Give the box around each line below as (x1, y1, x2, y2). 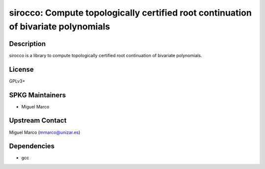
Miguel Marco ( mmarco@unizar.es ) (9, 129, 80, 135)
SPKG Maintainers (9, 91, 66, 99)
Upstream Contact (9, 116, 67, 125)
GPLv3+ (9, 78, 26, 84)
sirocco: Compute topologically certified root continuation (9, 7, 252, 18)
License (9, 65, 34, 73)
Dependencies (9, 142, 55, 150)
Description (9, 40, 46, 48)
